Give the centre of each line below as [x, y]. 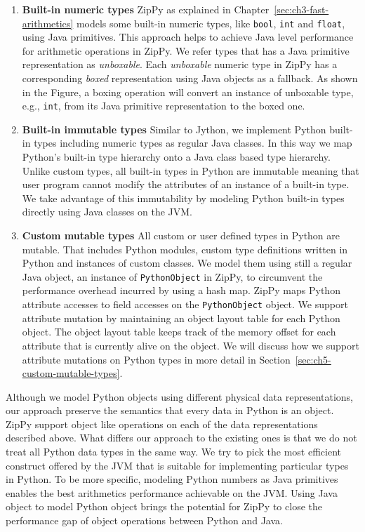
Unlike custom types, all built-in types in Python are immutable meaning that [191, 170]
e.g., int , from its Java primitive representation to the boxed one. [164, 106]
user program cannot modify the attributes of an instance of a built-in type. [186, 184]
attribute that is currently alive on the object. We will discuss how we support [191, 345]
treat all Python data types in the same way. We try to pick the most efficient [174, 452]
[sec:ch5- [313, 359]
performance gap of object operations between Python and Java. [144, 520]
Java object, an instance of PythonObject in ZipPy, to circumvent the [172, 276]
